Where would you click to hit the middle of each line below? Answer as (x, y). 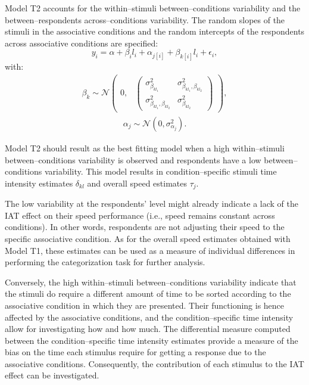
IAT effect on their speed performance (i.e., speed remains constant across (140, 215)
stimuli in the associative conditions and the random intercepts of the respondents (155, 31)
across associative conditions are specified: (82, 43)
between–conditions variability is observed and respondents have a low (133, 159)
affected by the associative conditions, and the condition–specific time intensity (149, 317)
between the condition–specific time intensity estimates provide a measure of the (152, 340)
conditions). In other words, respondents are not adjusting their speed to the (145, 227)
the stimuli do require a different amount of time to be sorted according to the (148, 294)
